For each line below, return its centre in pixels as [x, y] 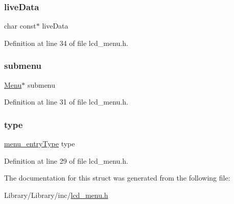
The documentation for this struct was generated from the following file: [117, 178]
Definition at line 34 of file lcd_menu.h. [66, 43]
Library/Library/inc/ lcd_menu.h [56, 195]
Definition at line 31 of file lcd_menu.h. [66, 102]
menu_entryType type [40, 144]
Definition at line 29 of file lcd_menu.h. [66, 160]
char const [20, 26]
